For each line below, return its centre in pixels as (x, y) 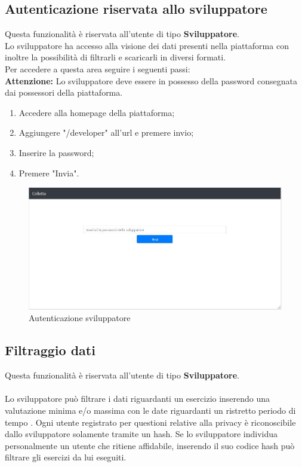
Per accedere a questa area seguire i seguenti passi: (98, 68)
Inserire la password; (56, 152)
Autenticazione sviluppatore (80, 318)
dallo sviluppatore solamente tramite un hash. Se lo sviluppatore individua (141, 434)
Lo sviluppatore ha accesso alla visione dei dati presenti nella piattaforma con (147, 45)
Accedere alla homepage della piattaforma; (97, 112)
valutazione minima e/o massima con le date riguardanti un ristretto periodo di (150, 410)
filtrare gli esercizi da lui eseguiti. (66, 457)
